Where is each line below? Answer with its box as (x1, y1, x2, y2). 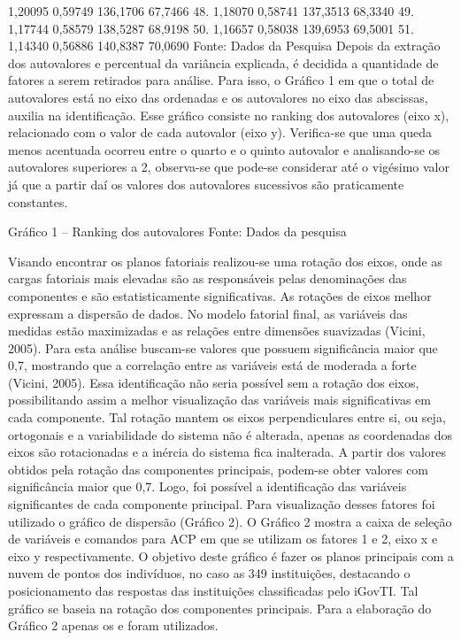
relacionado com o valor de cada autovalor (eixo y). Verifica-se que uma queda (8, 123, 432, 142)
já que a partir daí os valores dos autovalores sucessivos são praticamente (8, 174, 404, 193)
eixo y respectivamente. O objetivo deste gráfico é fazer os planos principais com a (8, 546, 454, 565)
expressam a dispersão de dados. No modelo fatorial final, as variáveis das (8, 304, 408, 322)
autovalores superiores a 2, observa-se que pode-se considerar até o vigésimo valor (8, 158, 449, 176)
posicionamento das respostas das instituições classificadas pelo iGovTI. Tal (8, 582, 419, 599)
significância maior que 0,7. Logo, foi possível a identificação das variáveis (8, 477, 407, 496)
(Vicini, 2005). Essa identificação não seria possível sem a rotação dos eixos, (8, 373, 419, 391)
